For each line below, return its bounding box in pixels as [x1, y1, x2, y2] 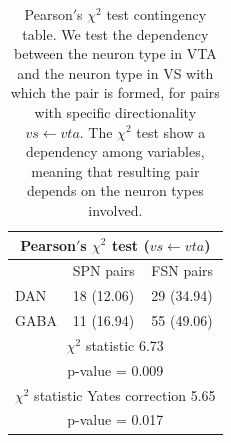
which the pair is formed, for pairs [10, 82, 220, 103]
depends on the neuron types [26, 180, 204, 201]
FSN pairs [151, 260, 214, 281]
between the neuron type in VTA [13, 43, 217, 64]
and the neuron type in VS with [17, 62, 214, 83]
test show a [136, 121, 206, 142]
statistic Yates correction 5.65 [34, 384, 216, 405]
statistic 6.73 [85, 334, 164, 355]
